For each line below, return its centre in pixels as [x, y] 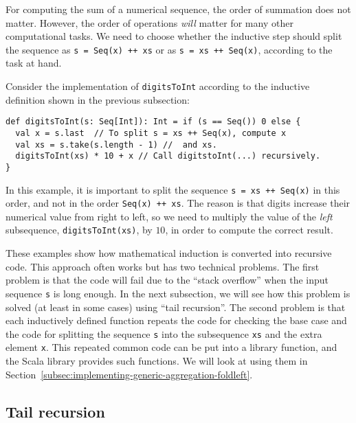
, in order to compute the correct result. [249, 230]
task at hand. [34, 63]
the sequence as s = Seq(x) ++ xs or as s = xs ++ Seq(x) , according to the [169, 49]
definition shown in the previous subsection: [98, 99]
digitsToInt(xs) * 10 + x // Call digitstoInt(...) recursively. [168, 156]
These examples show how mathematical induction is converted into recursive [169, 253]
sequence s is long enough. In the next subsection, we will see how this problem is [178, 293]
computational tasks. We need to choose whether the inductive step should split [174, 36]
